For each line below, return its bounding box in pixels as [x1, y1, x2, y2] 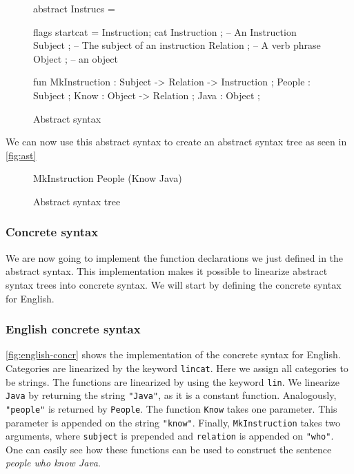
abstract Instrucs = [33, 1, 115, 15]
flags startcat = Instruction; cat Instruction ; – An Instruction [33, 24, 297, 39]
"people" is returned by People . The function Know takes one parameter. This [6, 401, 337, 415]
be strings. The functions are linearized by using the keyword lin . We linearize [6, 374, 340, 389]
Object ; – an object [33, 51, 118, 65]
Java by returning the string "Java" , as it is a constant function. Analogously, [6, 388, 337, 402]
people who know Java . [6, 455, 101, 470]
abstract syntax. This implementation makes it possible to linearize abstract [6, 264, 328, 278]
